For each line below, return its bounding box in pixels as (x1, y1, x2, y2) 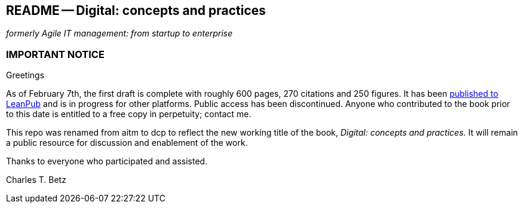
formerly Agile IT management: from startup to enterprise (6, 28, 233, 39)
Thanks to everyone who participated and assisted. (6, 156, 208, 167)
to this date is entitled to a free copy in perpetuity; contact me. (6, 109, 251, 120)
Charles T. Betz (6, 175, 66, 185)
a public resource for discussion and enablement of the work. (6, 137, 248, 148)
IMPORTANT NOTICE (6, 48, 105, 60)
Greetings (6, 70, 45, 81)
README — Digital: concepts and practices (6, 3, 266, 18)
